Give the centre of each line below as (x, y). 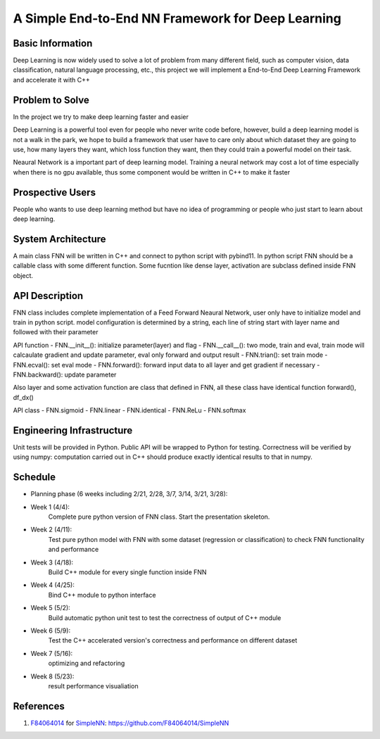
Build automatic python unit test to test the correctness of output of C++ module (165, 618)
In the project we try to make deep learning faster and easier (101, 117)
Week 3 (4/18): (52, 562)
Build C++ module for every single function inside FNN (127, 572)
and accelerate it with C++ (52, 80)
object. (23, 275)
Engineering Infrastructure (73, 430)
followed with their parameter (56, 332)
